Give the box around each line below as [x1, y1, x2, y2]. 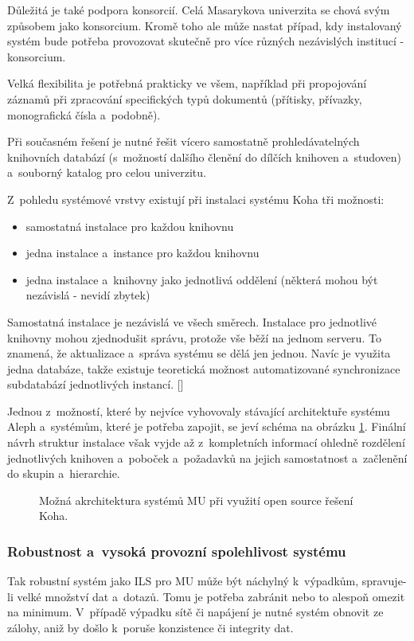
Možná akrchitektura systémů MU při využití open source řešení [39, 491, 353, 508]
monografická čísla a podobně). [7, 106, 161, 123]
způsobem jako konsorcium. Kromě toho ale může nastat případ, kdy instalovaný [7, 17, 402, 33]
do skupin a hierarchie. [7, 465, 120, 482]
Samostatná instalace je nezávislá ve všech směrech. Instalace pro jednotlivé [7, 313, 377, 330]
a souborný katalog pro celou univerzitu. [7, 164, 206, 181]
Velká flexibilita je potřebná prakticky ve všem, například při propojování [7, 75, 367, 92]
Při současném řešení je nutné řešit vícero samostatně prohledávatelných [7, 133, 360, 150]
